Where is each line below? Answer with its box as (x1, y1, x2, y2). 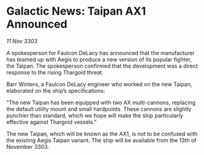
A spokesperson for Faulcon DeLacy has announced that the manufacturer (6, 49, 195, 56)
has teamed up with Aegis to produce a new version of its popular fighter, (6, 56, 192, 63)
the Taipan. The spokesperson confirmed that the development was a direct (6, 62, 198, 70)
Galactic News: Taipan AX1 (6, 4, 146, 18)
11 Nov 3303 (6, 37, 38, 45)
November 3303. (6, 143, 50, 150)
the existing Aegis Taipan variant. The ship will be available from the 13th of (6, 136, 197, 144)
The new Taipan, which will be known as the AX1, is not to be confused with (6, 130, 198, 137)
